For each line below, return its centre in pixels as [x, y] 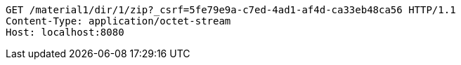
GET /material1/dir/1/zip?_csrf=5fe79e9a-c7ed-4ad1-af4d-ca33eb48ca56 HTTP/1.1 [231, 10]
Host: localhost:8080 [65, 32]
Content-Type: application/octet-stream [118, 21]
